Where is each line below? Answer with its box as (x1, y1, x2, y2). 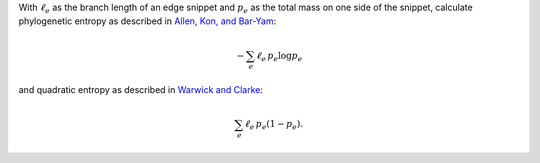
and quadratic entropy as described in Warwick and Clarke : (18, 84, 264, 96)
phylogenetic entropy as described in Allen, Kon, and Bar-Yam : (18, 15, 277, 27)
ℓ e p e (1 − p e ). (244, 118, 304, 132)
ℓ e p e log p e (255, 50, 303, 64)
